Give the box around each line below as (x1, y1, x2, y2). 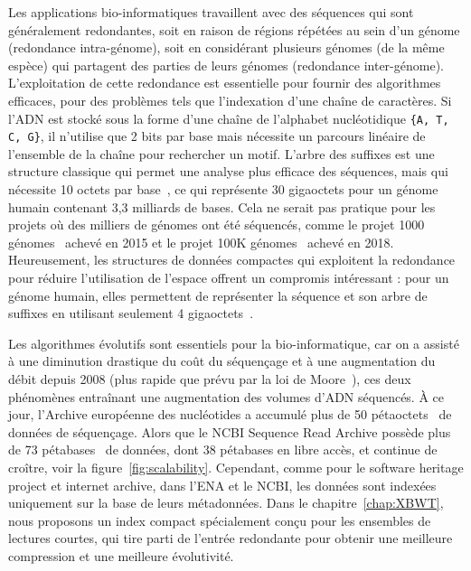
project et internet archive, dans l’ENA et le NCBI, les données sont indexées (8, 475, 437, 494)
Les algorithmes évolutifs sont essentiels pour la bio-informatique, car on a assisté (8, 333, 459, 352)
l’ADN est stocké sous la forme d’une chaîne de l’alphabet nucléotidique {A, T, (8, 108, 449, 127)
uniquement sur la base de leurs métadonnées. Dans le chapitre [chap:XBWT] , (8, 493, 444, 512)
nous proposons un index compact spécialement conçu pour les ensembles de (8, 510, 431, 529)
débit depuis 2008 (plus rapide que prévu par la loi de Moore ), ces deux (8, 370, 411, 388)
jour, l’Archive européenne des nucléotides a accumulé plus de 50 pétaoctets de (8, 405, 452, 424)
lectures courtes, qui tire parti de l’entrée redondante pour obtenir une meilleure (8, 529, 453, 548)
